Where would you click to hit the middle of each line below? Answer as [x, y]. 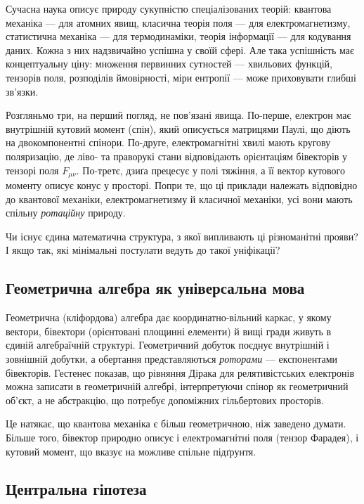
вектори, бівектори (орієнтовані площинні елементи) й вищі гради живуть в [169, 331]
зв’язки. [22, 91]
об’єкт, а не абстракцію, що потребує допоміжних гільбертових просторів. [165, 400]
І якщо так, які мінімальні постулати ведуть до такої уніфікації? [143, 250]
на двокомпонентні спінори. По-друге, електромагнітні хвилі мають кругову [168, 142]
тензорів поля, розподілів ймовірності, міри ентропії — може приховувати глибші [181, 77]
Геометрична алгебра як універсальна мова [155, 288]
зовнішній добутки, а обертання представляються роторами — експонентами [171, 358]
